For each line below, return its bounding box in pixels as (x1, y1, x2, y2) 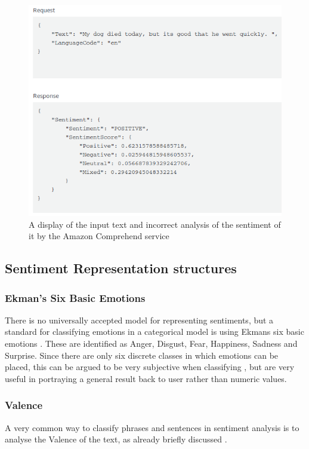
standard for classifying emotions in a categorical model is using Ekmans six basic (5, 325, 304, 338)
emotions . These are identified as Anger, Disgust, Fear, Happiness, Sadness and (5, 337, 298, 350)
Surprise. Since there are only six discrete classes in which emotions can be (5, 349, 279, 361)
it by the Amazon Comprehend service (29, 230, 169, 242)
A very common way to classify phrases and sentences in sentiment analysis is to (5, 421, 299, 433)
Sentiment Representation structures (5, 259, 237, 277)
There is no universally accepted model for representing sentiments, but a (5, 313, 274, 326)
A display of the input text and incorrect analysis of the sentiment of (29, 218, 281, 230)
